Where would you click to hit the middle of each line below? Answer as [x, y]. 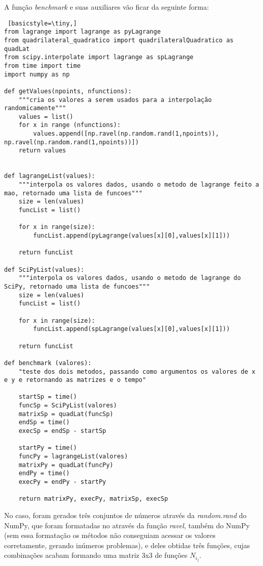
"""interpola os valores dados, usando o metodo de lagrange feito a [139, 185]
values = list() [46, 117]
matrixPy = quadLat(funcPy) [66, 465]
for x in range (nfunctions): [70, 125]
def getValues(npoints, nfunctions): [68, 91]
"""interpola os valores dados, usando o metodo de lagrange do [130, 278]
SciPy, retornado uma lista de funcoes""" [77, 286]
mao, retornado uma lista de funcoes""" [74, 193]
